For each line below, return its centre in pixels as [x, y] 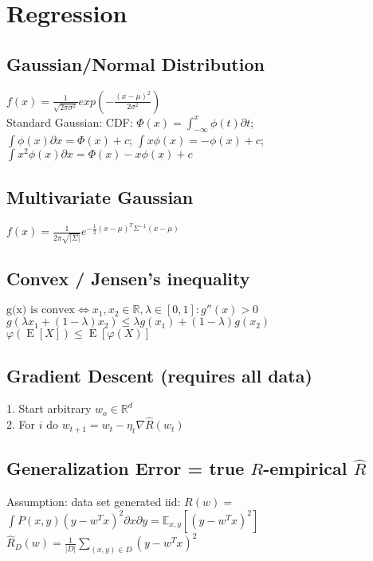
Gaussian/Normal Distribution [135, 63]
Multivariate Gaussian [100, 196]
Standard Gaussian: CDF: [70, 122]
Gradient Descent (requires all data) [159, 375]
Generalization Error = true [126, 468]
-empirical [305, 468]
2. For [21, 424]
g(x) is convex [41, 310]
